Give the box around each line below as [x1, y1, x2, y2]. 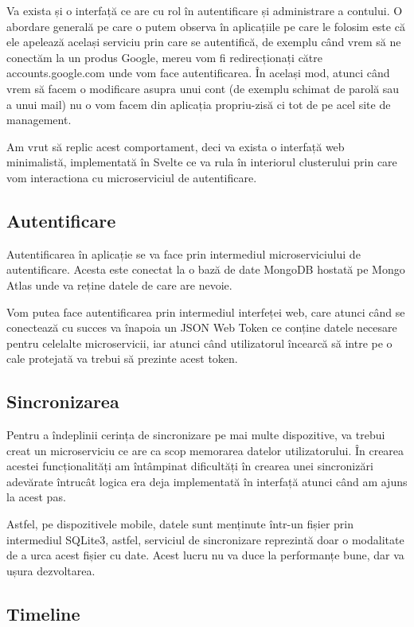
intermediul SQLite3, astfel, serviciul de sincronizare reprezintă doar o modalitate [6, 531, 404, 547]
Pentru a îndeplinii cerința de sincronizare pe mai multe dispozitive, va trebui [6, 426, 385, 443]
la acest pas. [6, 489, 66, 505]
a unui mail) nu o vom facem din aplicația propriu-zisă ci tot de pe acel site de [6, 95, 391, 112]
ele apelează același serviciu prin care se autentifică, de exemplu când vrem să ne [6, 33, 401, 50]
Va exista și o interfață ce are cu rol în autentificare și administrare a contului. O [6, 2, 403, 18]
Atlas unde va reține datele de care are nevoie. [6, 276, 232, 293]
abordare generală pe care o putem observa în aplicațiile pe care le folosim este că [6, 18, 405, 34]
